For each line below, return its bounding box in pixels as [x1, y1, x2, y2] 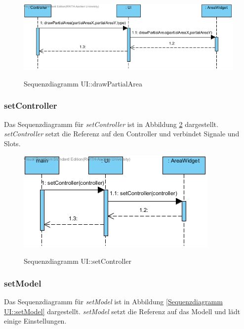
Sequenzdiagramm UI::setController [24, 256, 131, 266]
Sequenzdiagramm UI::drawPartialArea [24, 78, 142, 88]
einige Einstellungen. [4, 316, 67, 326]
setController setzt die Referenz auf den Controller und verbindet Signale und [4, 128, 240, 139]
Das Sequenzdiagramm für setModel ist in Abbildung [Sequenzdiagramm [4, 296, 223, 306]
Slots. [4, 138, 21, 148]
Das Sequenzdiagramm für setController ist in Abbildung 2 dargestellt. [4, 119, 218, 129]
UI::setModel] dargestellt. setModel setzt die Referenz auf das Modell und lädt [4, 306, 241, 316]
